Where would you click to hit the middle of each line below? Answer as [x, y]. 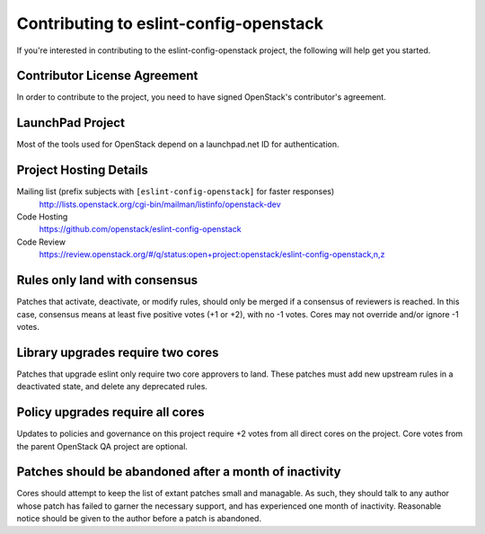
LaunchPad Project [71, 123]
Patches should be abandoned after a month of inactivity [179, 472]
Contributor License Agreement [107, 76]
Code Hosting [42, 217]
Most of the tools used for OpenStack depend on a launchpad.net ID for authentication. [178, 145]
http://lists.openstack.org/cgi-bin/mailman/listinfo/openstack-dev [160, 204]
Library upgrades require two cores [118, 352]
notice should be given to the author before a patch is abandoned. [139, 519]
